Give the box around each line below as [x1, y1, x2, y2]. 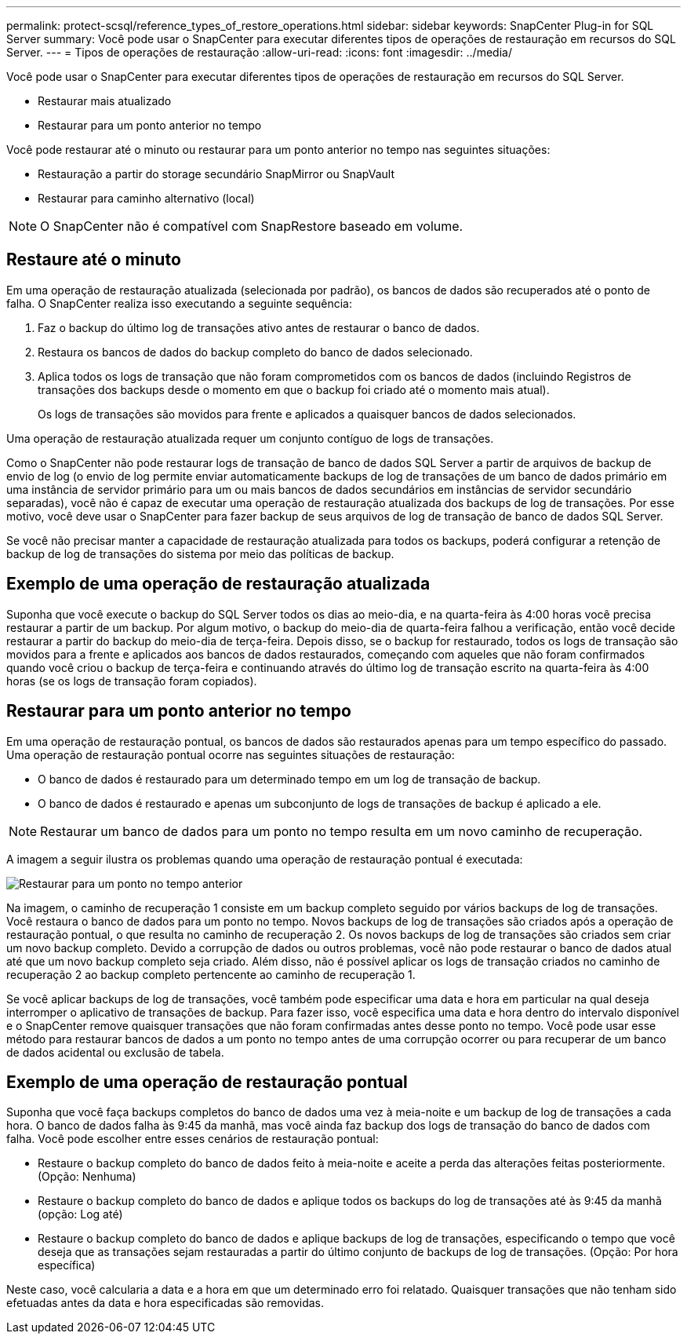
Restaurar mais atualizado [38, 94, 172, 108]
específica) [38, 1258, 96, 1272]
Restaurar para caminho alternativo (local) [38, 192, 255, 205]
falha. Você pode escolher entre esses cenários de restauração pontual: [6, 1132, 379, 1146]
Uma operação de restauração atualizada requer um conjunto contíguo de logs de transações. [6, 431, 494, 445]
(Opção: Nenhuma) [38, 1170, 136, 1184]
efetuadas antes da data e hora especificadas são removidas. [6, 1296, 325, 1310]
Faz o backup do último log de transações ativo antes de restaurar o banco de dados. [38, 320, 480, 334]
